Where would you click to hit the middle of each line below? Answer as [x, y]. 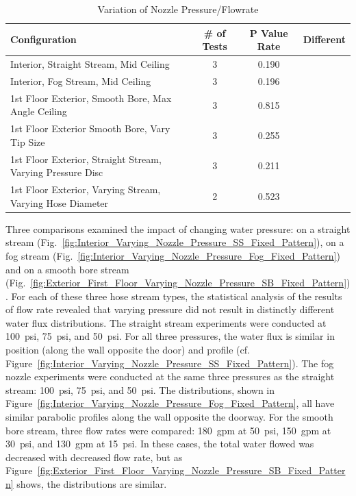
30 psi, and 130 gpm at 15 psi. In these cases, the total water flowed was [160, 444]
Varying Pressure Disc [57, 172]
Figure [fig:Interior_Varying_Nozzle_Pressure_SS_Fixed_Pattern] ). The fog [170, 363]
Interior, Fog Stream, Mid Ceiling [81, 80]
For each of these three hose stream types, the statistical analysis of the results [177, 296]
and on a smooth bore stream [67, 269]
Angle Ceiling [39, 111]
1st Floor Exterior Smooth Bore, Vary [90, 128]
